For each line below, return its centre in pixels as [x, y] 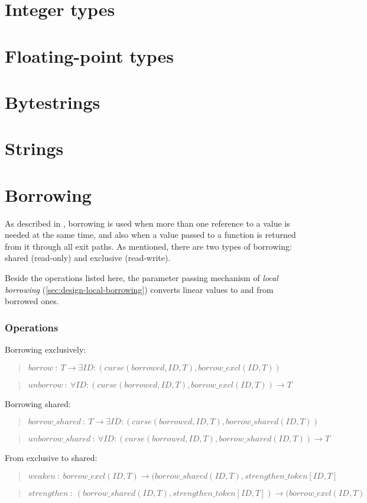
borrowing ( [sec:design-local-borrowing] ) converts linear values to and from [139, 289]
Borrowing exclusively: [46, 349]
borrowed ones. [32, 301]
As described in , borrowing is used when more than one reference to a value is [147, 223]
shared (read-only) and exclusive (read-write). [88, 258]
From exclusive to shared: [51, 458]
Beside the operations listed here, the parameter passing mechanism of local [142, 278]
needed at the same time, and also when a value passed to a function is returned [150, 235]
